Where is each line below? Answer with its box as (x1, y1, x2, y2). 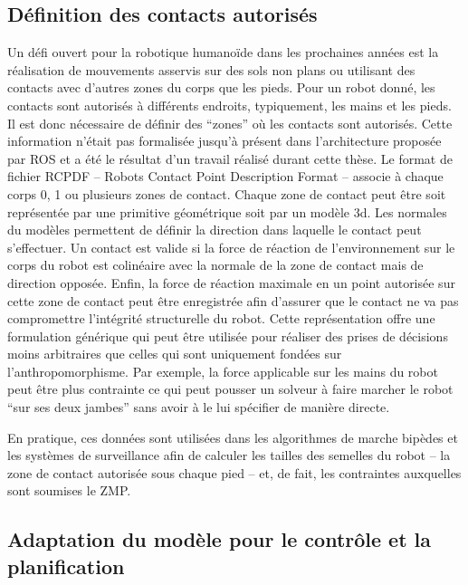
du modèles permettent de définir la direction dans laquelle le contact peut (7, 220, 422, 239)
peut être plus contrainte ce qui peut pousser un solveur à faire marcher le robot (7, 379, 454, 398)
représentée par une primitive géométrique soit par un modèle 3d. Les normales (7, 202, 447, 221)
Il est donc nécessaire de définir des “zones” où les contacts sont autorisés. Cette (7, 113, 453, 132)
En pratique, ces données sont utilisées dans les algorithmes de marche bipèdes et (7, 427, 458, 446)
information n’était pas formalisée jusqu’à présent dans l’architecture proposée (7, 131, 442, 150)
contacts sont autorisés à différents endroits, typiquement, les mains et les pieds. (7, 95, 452, 114)
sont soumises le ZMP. (7, 481, 131, 500)
